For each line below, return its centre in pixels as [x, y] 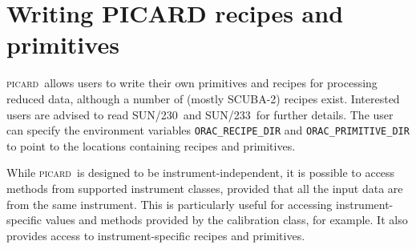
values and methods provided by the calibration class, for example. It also [226, 220]
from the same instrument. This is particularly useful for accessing [170, 204]
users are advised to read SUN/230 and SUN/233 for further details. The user [200, 114]
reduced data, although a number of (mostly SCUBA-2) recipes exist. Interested [203, 98]
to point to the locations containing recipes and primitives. [151, 145]
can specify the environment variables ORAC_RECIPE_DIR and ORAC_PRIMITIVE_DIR [208, 130]
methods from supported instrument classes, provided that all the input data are [205, 188]
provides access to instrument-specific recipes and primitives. [156, 235]
